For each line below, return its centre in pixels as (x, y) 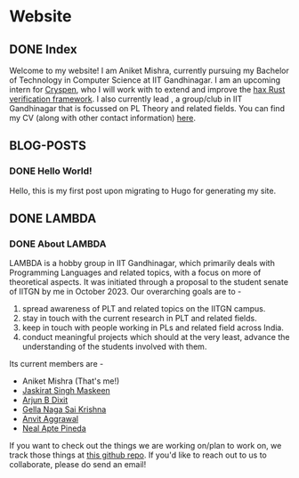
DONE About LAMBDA (58, 244)
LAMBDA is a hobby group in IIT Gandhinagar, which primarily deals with (142, 263)
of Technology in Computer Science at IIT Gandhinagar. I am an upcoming (145, 80)
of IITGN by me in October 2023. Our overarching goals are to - (125, 292)
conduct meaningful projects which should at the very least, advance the (156, 337)
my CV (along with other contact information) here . (103, 118)
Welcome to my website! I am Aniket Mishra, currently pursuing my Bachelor (149, 70)
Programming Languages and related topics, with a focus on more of (135, 272)
